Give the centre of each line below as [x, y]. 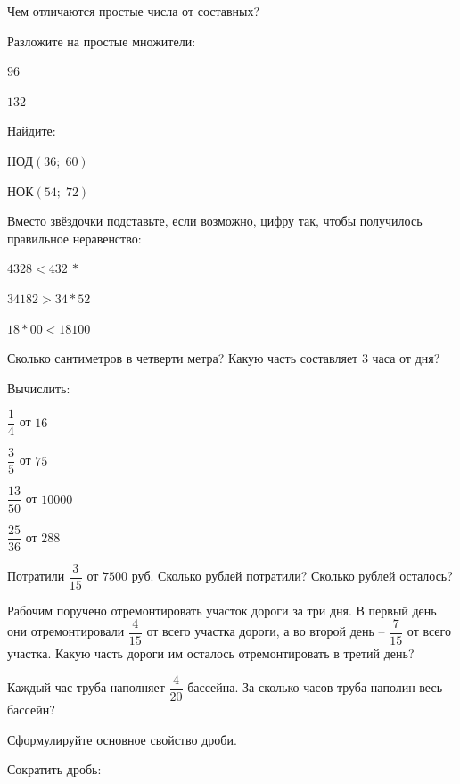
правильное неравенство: [74, 238]
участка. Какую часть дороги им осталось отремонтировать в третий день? [211, 653]
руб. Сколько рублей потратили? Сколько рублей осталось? [292, 576]
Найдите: [32, 131]
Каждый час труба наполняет [86, 687]
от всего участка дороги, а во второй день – [266, 631]
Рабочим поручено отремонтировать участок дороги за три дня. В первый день [222, 610]
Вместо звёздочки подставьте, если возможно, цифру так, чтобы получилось [215, 221]
